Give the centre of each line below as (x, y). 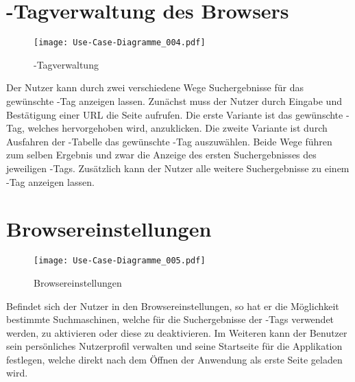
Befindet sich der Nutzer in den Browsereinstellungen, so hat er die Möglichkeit (173, 306)
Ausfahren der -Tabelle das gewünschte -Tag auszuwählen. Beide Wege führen (169, 141)
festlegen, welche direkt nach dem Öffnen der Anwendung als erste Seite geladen (174, 359)
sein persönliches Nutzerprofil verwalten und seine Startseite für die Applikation (174, 346)
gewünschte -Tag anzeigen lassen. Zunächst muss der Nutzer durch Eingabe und (174, 100)
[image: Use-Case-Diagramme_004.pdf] (120, 43)
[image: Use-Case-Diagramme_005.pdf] (120, 261)
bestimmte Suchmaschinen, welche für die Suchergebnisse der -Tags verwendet (170, 319)
